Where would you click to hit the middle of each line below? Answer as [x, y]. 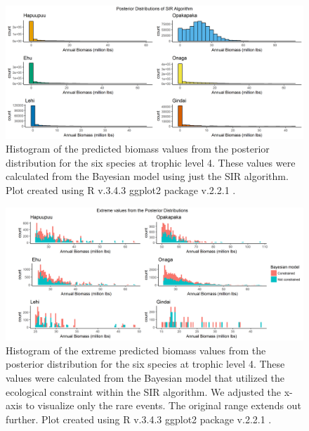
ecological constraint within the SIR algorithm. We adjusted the [144, 391]
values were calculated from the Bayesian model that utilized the [145, 378]
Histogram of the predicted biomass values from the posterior [138, 149]
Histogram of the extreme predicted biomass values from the [136, 350]
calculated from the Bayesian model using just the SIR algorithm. [147, 176]
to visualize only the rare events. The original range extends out [163, 405]
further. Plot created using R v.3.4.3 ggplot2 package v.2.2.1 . [139, 419]
